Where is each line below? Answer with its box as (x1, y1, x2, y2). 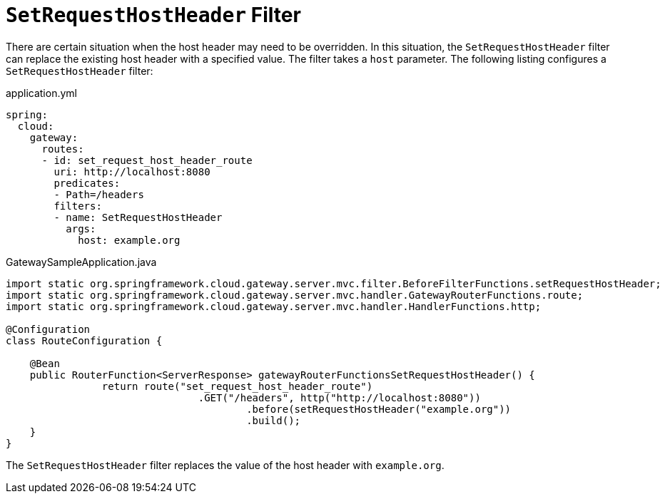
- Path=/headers (54, 188, 144, 200)
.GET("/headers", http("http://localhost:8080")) (198, 391, 481, 403)
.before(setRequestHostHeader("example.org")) (246, 403, 512, 415)
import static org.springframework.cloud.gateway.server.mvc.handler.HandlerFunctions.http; (6, 300, 542, 312)
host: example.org (78, 234, 181, 246)
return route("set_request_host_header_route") (101, 380, 373, 392)
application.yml (6, 86, 77, 99)
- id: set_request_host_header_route (41, 154, 253, 166)
